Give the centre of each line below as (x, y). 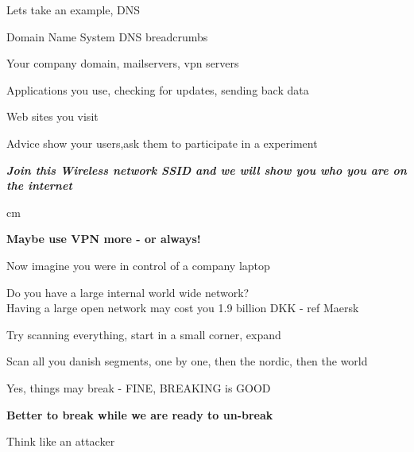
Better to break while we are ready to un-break (140, 414)
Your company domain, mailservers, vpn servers (123, 63)
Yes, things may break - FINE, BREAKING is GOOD (139, 387)
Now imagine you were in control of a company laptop (138, 265)
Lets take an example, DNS (74, 10)
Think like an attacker (61, 441)
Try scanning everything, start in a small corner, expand (144, 334)
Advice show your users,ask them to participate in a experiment (162, 143)
